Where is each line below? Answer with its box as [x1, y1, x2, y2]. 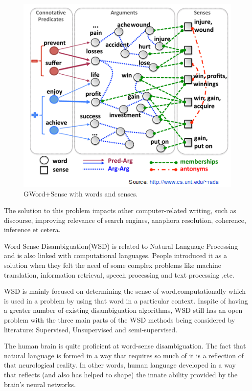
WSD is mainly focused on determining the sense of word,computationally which [4, 286, 246, 296]
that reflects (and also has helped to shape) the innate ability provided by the [4, 369, 238, 379]
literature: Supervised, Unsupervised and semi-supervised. [4, 324, 178, 334]
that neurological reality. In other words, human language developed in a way [4, 360, 236, 370]
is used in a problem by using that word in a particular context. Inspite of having [4, 295, 248, 305]
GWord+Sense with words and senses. [23, 189, 138, 199]
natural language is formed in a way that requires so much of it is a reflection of [4, 350, 244, 360]
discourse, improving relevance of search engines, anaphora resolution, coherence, [4, 215, 246, 225]
